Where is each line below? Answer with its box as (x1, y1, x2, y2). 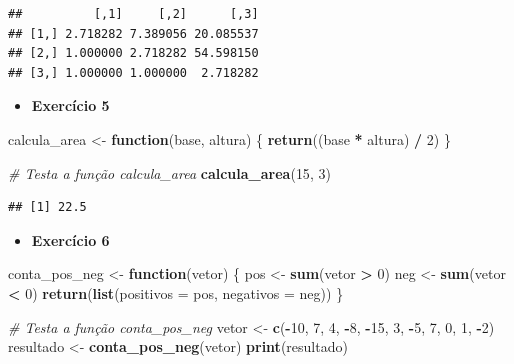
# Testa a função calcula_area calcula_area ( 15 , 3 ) (8, 162, 331, 183)
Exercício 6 (31, 229, 110, 250)
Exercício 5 (31, 95, 110, 116)
